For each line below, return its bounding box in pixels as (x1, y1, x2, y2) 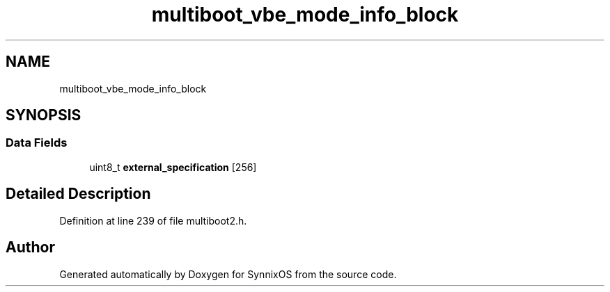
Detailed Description (6, 185, 151, 203)
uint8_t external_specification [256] (89, 161, 257, 173)
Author (6, 238, 55, 257)
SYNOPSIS (6, 106, 81, 124)
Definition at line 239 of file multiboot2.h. (59, 214, 247, 227)
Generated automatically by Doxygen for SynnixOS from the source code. (59, 268, 397, 280)
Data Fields (6, 136, 68, 150)
